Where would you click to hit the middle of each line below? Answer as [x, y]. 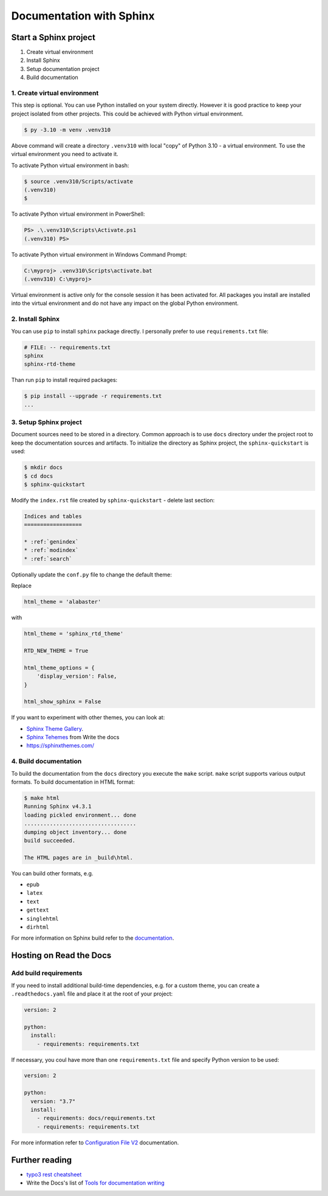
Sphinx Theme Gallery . [55, 728]
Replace [21, 586]
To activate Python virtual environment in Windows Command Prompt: [99, 255]
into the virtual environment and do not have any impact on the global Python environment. [125, 303]
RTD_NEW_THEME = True [56, 651]
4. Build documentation [46, 761]
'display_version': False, [77, 676]
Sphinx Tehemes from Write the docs [73, 737]
